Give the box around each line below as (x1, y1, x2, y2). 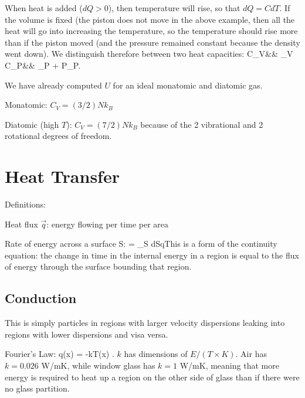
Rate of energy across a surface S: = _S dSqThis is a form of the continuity (5, 237, 277, 250)
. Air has (235, 348, 267, 360)
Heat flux (5, 217, 38, 230)
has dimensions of (124, 348, 188, 360)
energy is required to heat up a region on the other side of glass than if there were (5, 370, 300, 383)
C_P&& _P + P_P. (5, 59, 81, 71)
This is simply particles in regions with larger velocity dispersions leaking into (5, 317, 285, 329)
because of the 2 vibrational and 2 (140, 118, 263, 130)
